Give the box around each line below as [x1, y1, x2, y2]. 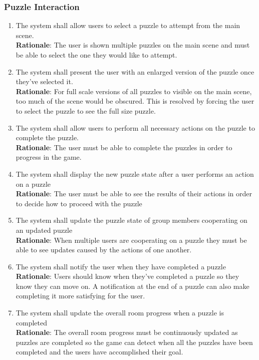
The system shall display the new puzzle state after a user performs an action [16, 168, 254, 179]
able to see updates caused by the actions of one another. [16, 244, 192, 255]
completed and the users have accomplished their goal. [16, 346, 183, 357]
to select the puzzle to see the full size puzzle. [16, 105, 156, 116]
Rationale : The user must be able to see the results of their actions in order [16, 188, 252, 199]
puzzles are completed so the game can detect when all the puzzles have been [16, 336, 253, 347]
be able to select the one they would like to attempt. [16, 50, 177, 60]
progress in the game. [16, 152, 82, 162]
